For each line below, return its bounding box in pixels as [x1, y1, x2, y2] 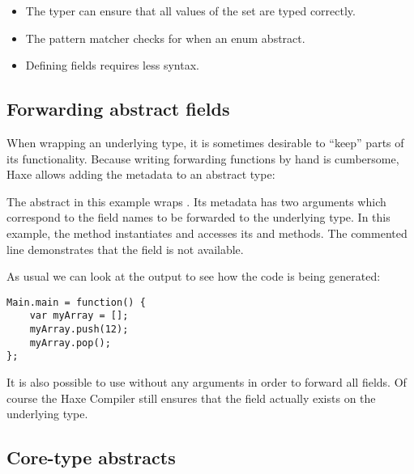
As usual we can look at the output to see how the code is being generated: [6, 268, 381, 285]
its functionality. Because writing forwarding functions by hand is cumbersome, [6, 150, 399, 167]
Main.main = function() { [6, 296, 146, 308]
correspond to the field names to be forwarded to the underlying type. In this [6, 209, 391, 226]
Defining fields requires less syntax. [25, 57, 199, 74]
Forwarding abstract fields [6, 96, 230, 121]
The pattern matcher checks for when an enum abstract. [25, 29, 305, 46]
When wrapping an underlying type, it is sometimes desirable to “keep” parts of [6, 133, 404, 150]
